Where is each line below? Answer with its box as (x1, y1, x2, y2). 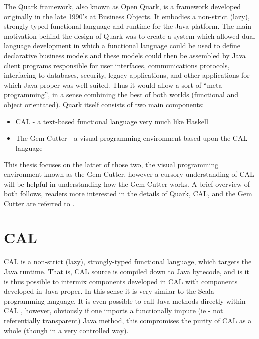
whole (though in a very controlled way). (4, 325, 129, 335)
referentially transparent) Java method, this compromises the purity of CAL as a (4, 315, 252, 325)
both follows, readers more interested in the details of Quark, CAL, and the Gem (4, 188, 252, 199)
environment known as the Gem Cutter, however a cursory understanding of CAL (4, 169, 254, 179)
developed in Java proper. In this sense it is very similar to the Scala (4, 286, 214, 296)
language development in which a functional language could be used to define (4, 40, 240, 51)
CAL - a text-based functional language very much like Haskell (15, 116, 208, 126)
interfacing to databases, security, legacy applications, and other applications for (4, 70, 250, 80)
